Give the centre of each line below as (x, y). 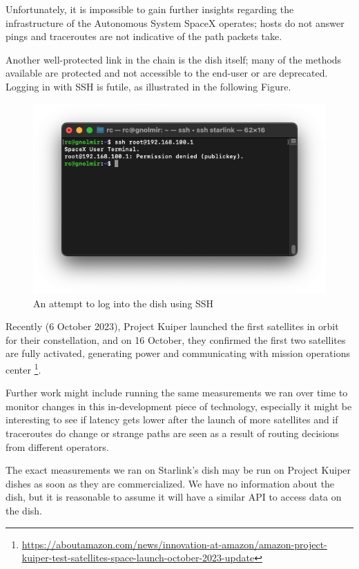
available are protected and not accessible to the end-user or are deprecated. (167, 73)
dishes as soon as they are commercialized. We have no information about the (170, 483)
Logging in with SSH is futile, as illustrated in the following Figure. (148, 86)
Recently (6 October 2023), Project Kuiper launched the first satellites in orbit (172, 326)
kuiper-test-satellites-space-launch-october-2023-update (138, 558)
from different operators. (57, 446)
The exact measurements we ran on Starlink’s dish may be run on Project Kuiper (178, 470)
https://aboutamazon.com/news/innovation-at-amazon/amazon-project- (174, 544)
